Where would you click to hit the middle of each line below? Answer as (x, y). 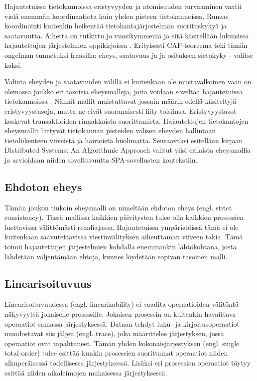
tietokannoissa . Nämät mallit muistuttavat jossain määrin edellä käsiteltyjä (121, 101)
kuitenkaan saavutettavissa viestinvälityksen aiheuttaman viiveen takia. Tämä (124, 237)
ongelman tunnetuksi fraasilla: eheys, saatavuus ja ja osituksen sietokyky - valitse (129, 55)
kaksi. (13, 65)
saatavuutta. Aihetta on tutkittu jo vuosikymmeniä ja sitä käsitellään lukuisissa (127, 35)
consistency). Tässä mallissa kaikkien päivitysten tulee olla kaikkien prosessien (124, 217)
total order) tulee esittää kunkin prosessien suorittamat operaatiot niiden (116, 353)
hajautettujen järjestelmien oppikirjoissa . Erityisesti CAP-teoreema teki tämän (126, 45)
